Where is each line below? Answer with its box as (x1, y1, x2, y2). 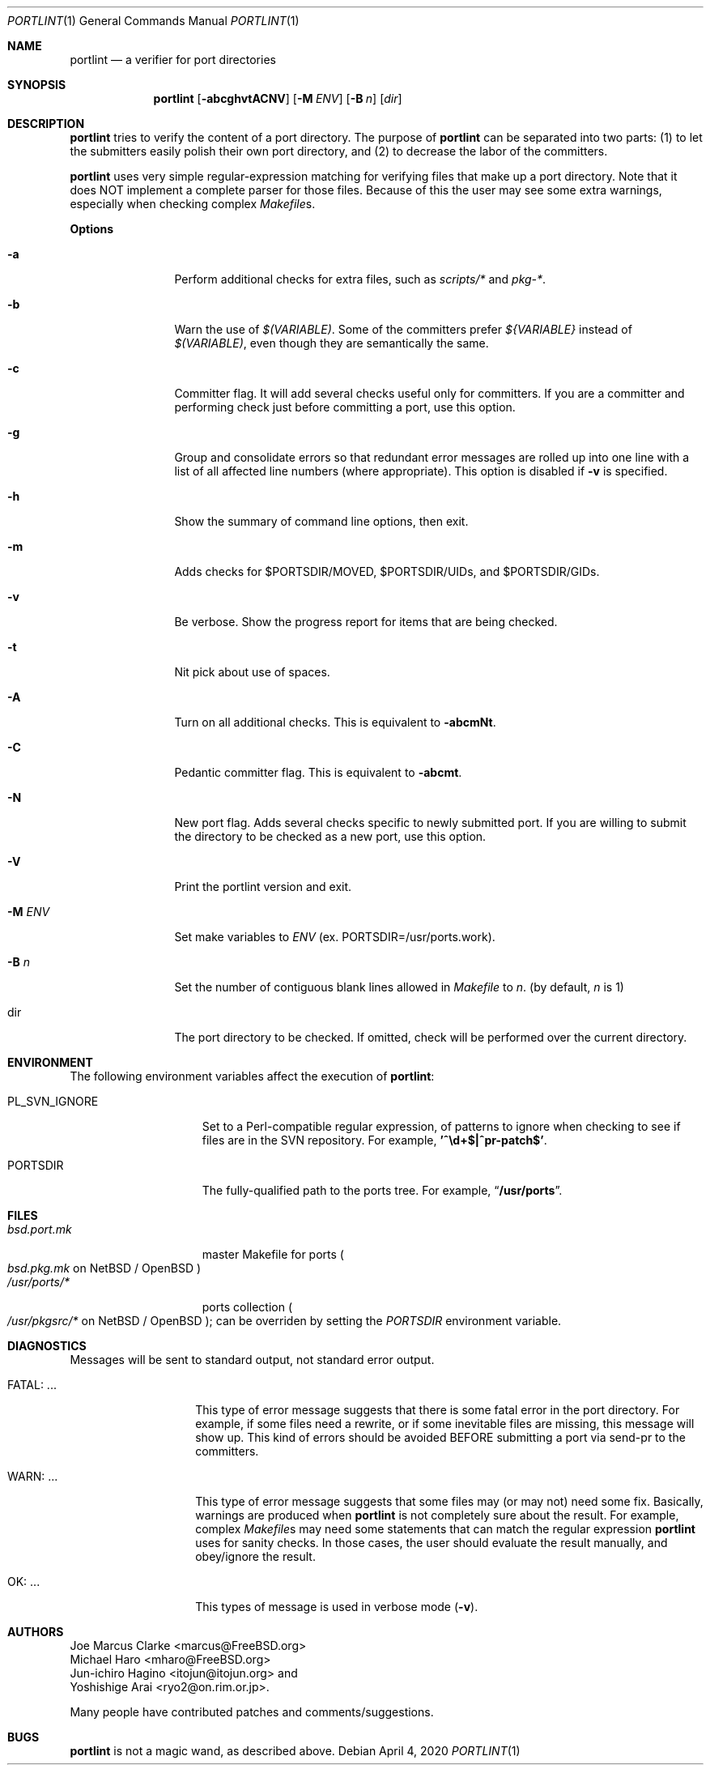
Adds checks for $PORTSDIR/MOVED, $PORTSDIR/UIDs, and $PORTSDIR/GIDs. (174, 565, 600, 578)
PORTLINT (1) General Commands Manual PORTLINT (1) (7, 14, 300, 28)
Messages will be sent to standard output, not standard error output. (70, 1353, 435, 1366)
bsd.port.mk (7, 1222, 72, 1236)
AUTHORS (7, 1625, 64, 1639)
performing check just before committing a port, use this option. (174, 400, 516, 414)
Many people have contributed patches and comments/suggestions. (70, 1705, 434, 1719)
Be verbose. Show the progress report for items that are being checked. (174, 615, 558, 629)
